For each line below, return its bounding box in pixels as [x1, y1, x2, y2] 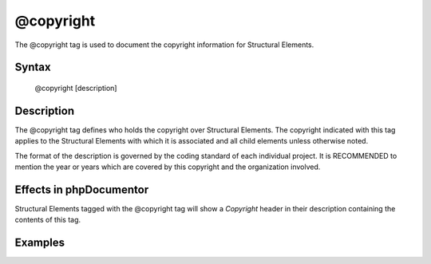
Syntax [14, 61, 51, 74]
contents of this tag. [14, 215, 81, 225]
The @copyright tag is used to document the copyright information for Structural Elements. [14, 40, 314, 49]
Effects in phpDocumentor [14, 183, 149, 196]
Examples [14, 236, 65, 250]
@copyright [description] [34, 83, 117, 93]
